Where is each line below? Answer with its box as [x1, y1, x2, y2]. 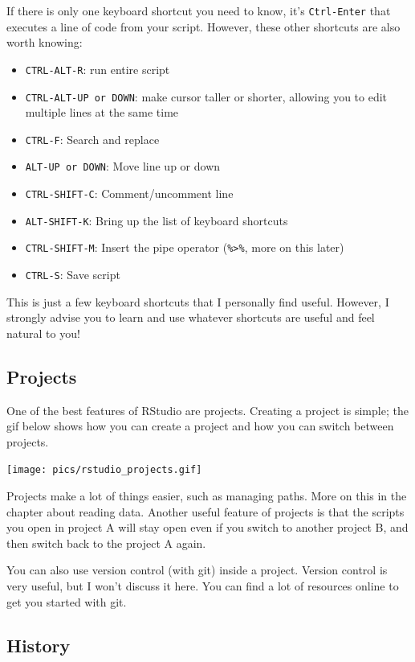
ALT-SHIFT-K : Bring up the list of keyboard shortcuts [25, 212, 288, 228]
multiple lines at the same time [25, 104, 179, 121]
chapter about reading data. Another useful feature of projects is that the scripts [6, 503, 405, 520]
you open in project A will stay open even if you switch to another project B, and [6, 519, 409, 536]
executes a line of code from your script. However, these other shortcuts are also [6, 18, 401, 35]
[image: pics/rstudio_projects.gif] [6, 464, 202, 476]
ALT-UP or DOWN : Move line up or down [25, 158, 221, 175]
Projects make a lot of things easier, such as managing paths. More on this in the [6, 487, 407, 504]
